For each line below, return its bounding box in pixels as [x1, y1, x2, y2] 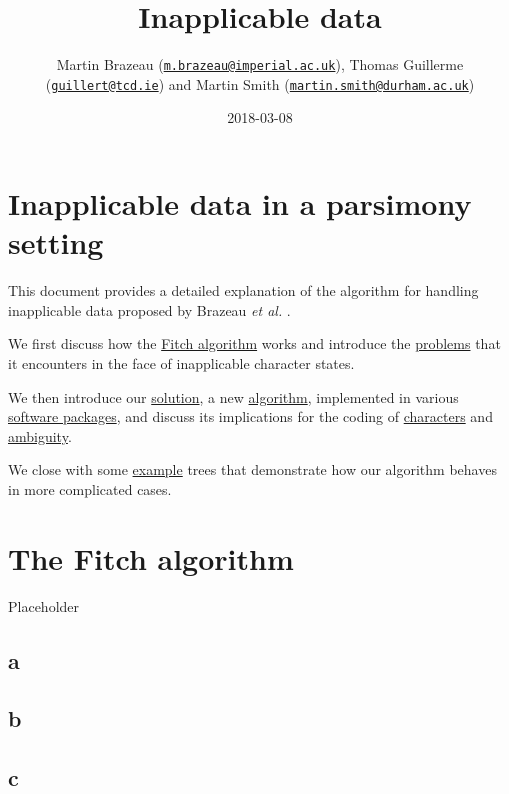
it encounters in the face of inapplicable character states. [8, 352, 355, 373]
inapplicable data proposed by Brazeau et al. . [8, 299, 291, 320]
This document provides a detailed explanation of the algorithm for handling [8, 280, 479, 301]
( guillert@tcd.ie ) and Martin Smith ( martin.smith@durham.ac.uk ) [45, 73, 475, 94]
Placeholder [8, 595, 80, 616]
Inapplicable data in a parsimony [8, 183, 472, 224]
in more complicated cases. [8, 478, 172, 499]
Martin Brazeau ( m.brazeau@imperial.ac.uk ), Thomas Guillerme [56, 54, 464, 75]
